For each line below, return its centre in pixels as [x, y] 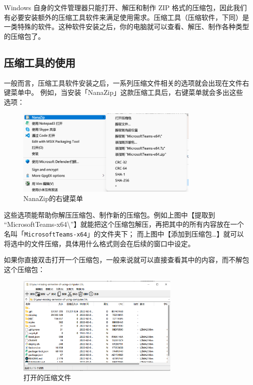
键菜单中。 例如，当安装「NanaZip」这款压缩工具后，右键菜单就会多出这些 [124, 92]
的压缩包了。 [24, 36]
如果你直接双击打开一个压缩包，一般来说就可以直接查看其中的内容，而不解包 [126, 260]
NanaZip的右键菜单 [53, 198]
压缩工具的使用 [40, 62]
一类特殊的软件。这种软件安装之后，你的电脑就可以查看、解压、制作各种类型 [126, 27]
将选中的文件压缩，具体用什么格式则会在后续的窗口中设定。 [99, 243]
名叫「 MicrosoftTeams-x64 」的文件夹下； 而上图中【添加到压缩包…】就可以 [124, 233]
